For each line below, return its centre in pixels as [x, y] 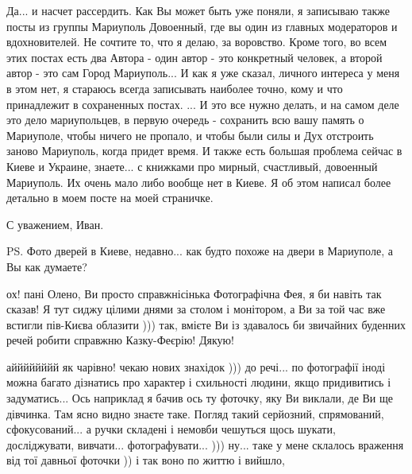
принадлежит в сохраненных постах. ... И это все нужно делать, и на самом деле [203, 104]
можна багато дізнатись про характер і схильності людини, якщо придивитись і [199, 382]
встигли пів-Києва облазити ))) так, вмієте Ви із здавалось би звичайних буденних [206, 324]
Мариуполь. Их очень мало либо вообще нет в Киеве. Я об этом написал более [199, 182]
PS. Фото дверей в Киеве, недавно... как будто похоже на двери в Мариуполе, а [200, 251]
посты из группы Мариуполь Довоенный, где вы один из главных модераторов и [202, 26]
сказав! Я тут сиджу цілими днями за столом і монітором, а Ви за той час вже [196, 309]
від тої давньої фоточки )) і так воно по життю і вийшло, [146, 460]
